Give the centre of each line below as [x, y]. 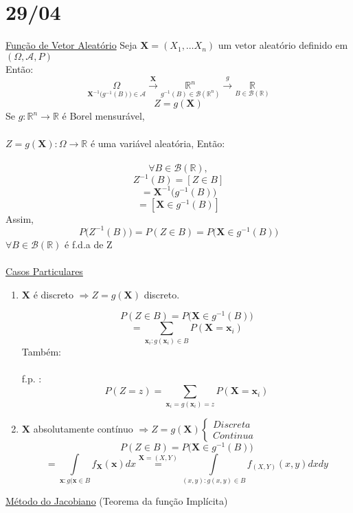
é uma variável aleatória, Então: [158, 143]
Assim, [20, 218]
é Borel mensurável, [103, 116]
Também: [41, 351]
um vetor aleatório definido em [283, 45]
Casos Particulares [44, 271]
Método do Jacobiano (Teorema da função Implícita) [117, 501]
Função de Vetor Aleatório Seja [71, 45]
